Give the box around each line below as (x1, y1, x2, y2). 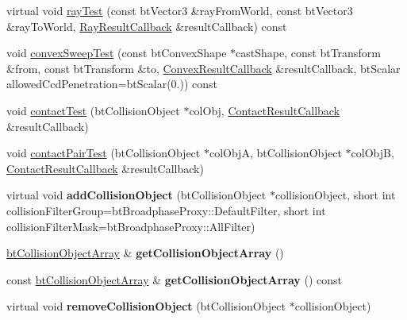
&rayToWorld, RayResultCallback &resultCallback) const (6, 17, 287, 34)
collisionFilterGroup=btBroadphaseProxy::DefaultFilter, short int (6, 202, 326, 218)
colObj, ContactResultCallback (189, 102, 340, 118)
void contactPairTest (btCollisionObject (6, 145, 201, 161)
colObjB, (351, 145, 394, 161)
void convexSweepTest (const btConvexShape (6, 44, 227, 61)
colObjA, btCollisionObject (209, 145, 342, 161)
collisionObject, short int (275, 187, 396, 203)
